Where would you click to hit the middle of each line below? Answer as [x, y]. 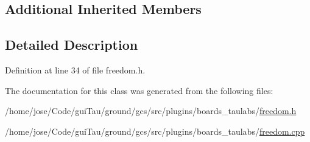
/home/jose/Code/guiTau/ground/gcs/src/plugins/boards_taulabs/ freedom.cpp [155, 131]
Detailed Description [72, 45]
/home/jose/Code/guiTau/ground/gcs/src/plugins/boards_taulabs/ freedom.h [151, 111]
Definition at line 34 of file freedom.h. [75, 69]
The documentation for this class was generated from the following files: [139, 90]
